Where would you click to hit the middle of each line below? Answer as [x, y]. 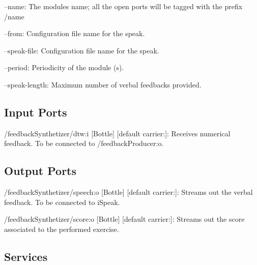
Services [26, 256]
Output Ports [40, 171]
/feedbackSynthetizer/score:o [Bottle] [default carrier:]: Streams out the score [124, 219]
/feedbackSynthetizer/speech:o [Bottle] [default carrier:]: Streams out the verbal [128, 192]
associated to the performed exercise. [62, 229]
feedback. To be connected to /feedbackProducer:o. [84, 143]
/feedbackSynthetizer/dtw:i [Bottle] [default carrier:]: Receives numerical [117, 133]
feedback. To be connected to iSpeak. [62, 202]
